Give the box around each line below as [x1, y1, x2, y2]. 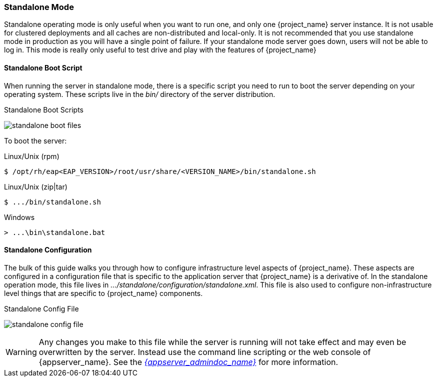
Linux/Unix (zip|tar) [4, 182, 67, 191]
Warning [5, 346, 37, 357]
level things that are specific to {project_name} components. [4, 288, 203, 297]
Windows [4, 212, 35, 221]
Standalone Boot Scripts [4, 105, 84, 114]
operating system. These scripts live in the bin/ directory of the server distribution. [4, 89, 275, 98]
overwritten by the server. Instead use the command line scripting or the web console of [38, 346, 371, 357]
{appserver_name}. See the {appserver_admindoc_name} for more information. [38, 356, 338, 367]
